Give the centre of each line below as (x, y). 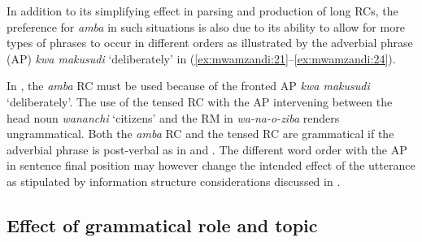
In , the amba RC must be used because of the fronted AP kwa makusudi (188, 86)
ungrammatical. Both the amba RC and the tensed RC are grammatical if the (200, 134)
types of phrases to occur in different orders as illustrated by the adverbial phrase (210, 43)
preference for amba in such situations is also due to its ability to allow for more (206, 26)
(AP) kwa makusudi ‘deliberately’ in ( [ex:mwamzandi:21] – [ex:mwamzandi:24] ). (201, 58)
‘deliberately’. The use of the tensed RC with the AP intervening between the (200, 101)
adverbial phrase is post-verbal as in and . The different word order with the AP (207, 149)
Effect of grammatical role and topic (162, 225)
